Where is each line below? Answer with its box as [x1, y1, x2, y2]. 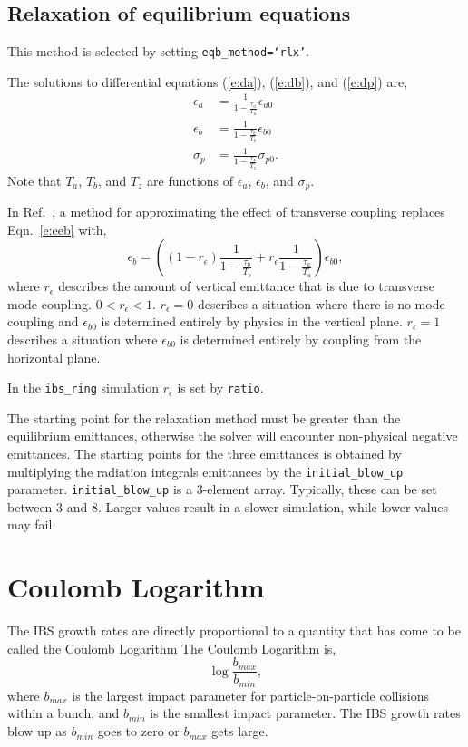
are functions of [147, 170, 234, 189]
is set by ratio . [177, 378, 264, 397]
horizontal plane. [7, 347, 101, 366]
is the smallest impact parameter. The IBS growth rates [150, 703, 461, 723]
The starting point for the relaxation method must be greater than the [7, 408, 401, 427]
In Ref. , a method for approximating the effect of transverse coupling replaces [7, 201, 445, 220]
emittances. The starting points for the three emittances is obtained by [7, 443, 402, 462]
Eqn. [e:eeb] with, [7, 219, 107, 238]
